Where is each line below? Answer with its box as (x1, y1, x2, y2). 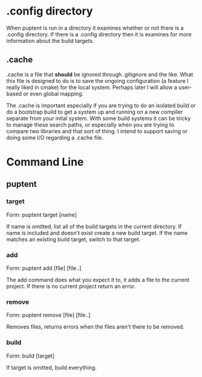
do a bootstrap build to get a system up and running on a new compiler (6, 108, 183, 116)
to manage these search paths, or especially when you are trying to (6, 121, 174, 128)
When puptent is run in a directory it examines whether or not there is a (6, 24, 184, 31)
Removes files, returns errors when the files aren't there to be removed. (6, 323, 184, 330)
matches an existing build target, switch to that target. (6, 235, 141, 243)
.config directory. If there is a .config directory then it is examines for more (6, 30, 192, 38)
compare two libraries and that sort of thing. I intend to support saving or (6, 127, 188, 134)
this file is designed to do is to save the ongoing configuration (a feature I (6, 77, 189, 84)
